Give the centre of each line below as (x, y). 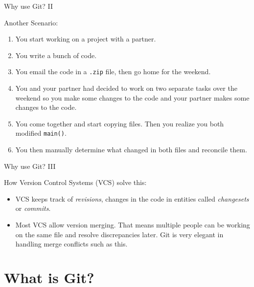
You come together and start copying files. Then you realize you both (120, 123)
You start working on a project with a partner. (86, 39)
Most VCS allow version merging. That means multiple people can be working (133, 225)
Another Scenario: (31, 22)
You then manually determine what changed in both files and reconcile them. (131, 150)
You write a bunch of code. (56, 55)
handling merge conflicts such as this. (71, 244)
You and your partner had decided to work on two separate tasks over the (126, 88)
